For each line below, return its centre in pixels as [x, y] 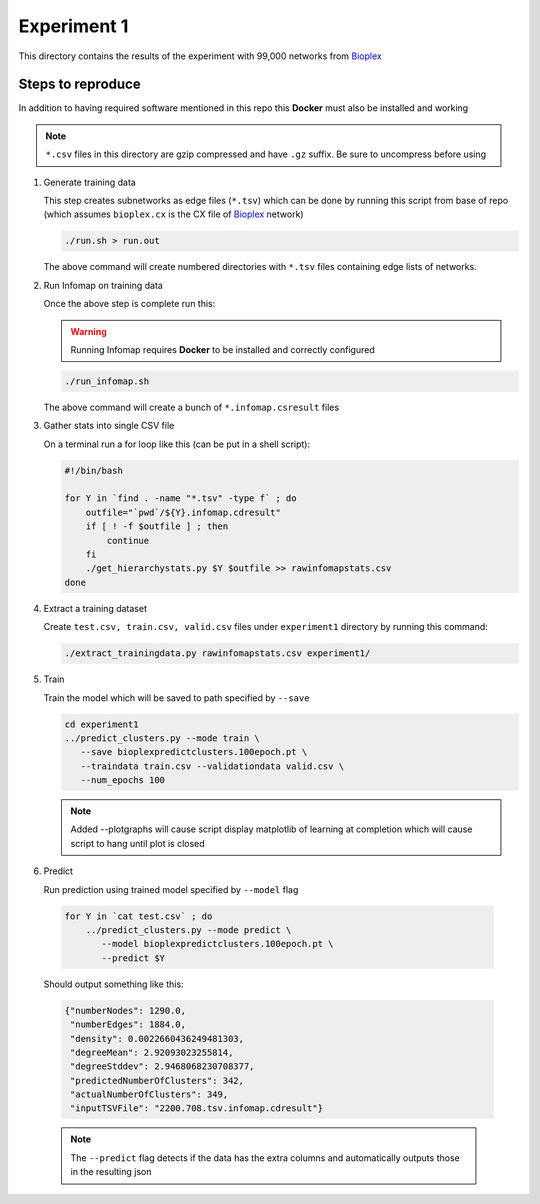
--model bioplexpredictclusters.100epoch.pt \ [217, 944]
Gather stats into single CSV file [109, 426]
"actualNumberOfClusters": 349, [149, 1094]
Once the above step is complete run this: [129, 304]
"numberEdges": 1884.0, [128, 1024]
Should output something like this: [113, 984]
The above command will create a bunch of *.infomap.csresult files [191, 407]
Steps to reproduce [79, 84]
